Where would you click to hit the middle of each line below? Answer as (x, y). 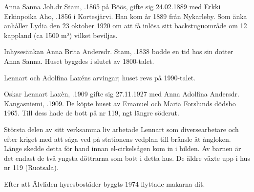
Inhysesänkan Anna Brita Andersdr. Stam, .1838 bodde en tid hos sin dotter (119, 51)
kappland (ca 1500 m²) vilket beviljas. (61, 35)
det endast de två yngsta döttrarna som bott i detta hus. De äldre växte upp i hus (127, 158)
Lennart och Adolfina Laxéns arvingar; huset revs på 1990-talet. (100, 77)
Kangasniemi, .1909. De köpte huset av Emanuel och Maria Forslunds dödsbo (120, 103)
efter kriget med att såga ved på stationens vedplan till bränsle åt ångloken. (117, 139)
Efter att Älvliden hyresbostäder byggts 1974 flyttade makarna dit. (105, 183)
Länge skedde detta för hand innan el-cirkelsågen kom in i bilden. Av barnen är (123, 148)
